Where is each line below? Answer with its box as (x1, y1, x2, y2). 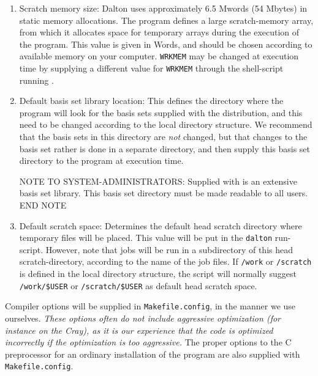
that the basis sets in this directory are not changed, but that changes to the (19, 130, 308, 143)
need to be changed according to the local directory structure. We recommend (19, 118, 312, 131)
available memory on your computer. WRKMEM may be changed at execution (19, 50, 299, 62)
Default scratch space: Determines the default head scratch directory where (19, 219, 302, 232)
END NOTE (19, 199, 67, 212)
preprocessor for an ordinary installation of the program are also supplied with (5, 347, 300, 360)
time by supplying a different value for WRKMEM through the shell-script (19, 62, 284, 75)
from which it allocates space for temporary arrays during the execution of (19, 26, 300, 39)
